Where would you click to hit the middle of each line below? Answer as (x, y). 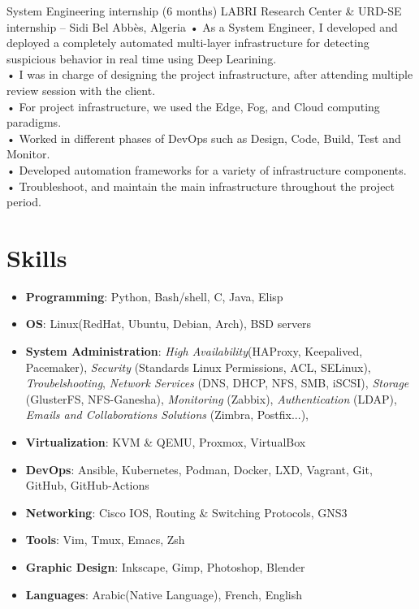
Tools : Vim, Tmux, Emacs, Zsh (105, 540)
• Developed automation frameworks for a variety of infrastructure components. (207, 169)
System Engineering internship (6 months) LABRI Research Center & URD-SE (204, 11)
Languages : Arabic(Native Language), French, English (164, 594)
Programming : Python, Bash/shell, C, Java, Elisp (154, 296)
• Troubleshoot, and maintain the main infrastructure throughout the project (201, 186)
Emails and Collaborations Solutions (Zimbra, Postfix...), (167, 415)
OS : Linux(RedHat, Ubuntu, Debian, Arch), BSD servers (168, 324)
